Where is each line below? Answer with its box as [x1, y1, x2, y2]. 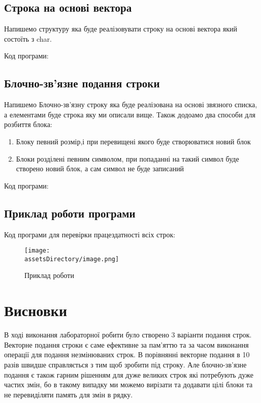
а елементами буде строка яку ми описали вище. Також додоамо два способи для [4, 109, 255, 119]
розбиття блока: [4, 119, 52, 130]
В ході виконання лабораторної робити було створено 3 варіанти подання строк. [4, 329, 252, 340]
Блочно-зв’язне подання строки [4, 75, 160, 91]
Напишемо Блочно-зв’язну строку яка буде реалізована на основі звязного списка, [4, 99, 257, 110]
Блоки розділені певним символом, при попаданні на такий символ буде [16, 153, 239, 164]
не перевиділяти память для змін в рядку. [4, 389, 133, 399]
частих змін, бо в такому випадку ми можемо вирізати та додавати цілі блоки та [4, 379, 253, 390]
